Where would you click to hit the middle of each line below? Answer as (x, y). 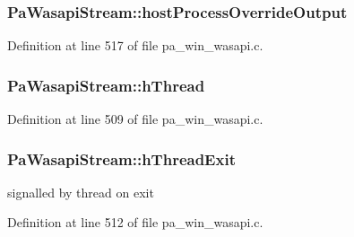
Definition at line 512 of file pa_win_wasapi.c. (135, 222)
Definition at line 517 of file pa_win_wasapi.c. (135, 45)
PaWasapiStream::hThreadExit (121, 158)
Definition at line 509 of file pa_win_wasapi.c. (135, 119)
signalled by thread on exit (81, 192)
